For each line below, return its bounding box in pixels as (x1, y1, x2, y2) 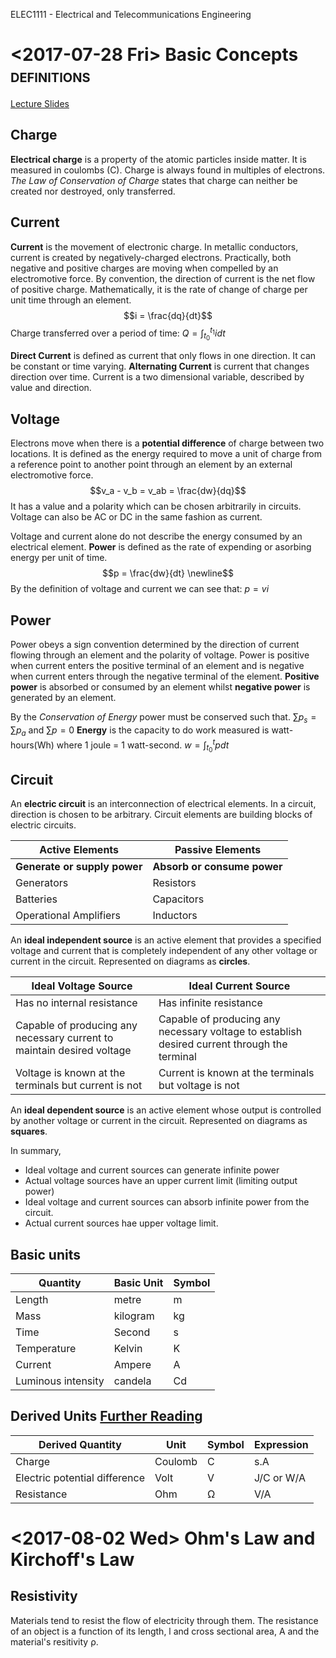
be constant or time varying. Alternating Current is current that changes (10, 360, 310, 373)
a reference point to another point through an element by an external (10, 459, 293, 471)
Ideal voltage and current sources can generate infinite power (24, 1164, 280, 1176)
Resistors (152, 876, 197, 890)
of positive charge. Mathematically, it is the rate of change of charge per (10, 283, 308, 295)
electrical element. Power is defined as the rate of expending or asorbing (10, 541, 312, 553)
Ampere (113, 1357, 152, 1371)
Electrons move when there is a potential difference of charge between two (10, 437, 325, 449)
